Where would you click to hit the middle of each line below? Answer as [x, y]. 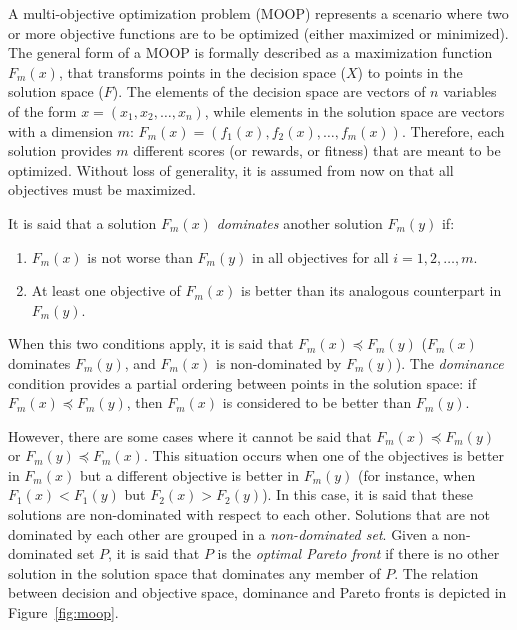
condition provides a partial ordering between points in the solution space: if [242, 382]
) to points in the [410, 71]
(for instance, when [417, 474]
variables [470, 91]
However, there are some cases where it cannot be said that [190, 435]
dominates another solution [299, 222]
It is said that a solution [82, 222]
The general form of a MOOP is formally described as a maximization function [250, 52]
